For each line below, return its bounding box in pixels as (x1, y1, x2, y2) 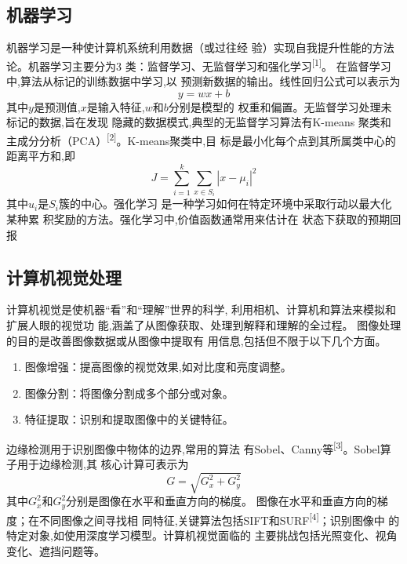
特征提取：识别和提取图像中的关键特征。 (24, 411, 234, 428)
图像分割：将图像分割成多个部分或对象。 (24, 384, 234, 401)
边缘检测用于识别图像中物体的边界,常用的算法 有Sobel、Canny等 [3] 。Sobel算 (6, 438, 391, 457)
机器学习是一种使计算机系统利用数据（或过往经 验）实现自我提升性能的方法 (6, 39, 394, 56)
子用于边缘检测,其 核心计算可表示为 (6, 456, 189, 472)
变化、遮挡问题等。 (6, 542, 105, 559)
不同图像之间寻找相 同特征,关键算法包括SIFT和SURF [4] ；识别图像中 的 (38, 509, 400, 528)
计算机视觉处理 (6, 264, 122, 289)
